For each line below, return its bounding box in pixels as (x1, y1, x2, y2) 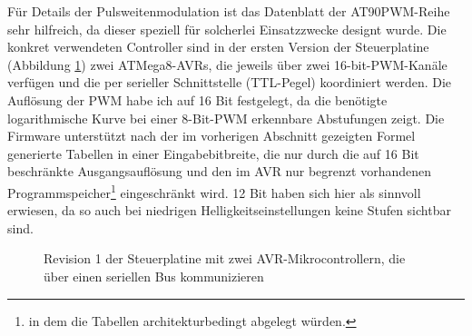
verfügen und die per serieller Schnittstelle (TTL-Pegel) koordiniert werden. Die (7, 73, 452, 92)
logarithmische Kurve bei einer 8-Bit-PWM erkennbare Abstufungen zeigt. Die (7, 108, 445, 127)
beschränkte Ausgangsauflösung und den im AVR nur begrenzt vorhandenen (7, 162, 431, 181)
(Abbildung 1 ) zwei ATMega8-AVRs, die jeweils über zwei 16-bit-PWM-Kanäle (7, 54, 447, 74)
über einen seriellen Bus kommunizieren (44, 266, 264, 285)
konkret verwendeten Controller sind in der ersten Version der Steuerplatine (7, 37, 429, 56)
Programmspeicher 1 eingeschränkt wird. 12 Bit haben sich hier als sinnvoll (7, 180, 421, 202)
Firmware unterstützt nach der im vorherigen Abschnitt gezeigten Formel (7, 126, 416, 145)
